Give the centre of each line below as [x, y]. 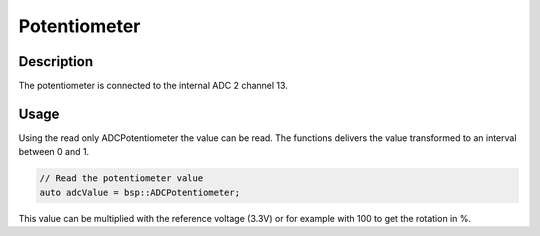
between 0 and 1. [54, 152]
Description [56, 61]
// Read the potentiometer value [121, 178]
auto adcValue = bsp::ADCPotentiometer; [139, 192]
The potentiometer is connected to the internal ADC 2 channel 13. [153, 86]
